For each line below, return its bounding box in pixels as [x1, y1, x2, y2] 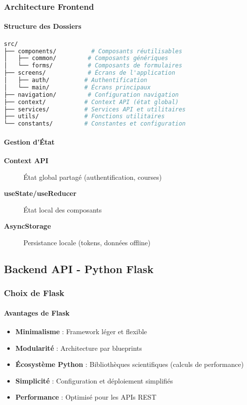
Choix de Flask [4, 287, 64, 299]
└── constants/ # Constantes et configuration [4, 120, 186, 128]
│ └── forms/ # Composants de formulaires [4, 62, 183, 69]
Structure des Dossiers [4, 21, 82, 31]
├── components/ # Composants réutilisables [4, 47, 183, 55]
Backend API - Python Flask [4, 261, 154, 276]
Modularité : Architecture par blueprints [15, 342, 142, 353]
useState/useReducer [4, 188, 77, 198]
